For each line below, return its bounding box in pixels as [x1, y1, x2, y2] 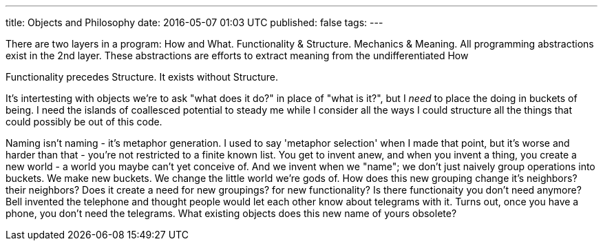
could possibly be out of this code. [6, 116, 162, 127]
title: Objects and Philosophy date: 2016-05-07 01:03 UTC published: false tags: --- [6, 17, 383, 28]
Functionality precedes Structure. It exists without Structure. [6, 71, 279, 83]
